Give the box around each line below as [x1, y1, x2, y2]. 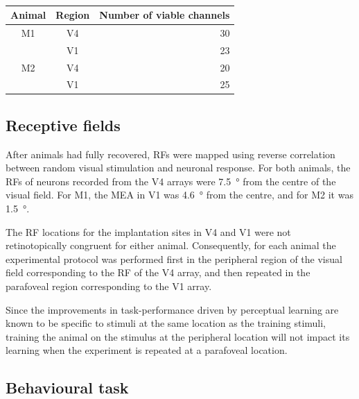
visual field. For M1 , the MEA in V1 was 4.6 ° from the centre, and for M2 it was [6, 187, 353, 202]
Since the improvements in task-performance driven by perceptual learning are [6, 302, 339, 316]
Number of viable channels [99, 8, 230, 22]
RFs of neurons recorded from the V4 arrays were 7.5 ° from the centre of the [6, 173, 336, 188]
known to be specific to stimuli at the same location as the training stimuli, [6, 316, 326, 330]
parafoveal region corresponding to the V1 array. [6, 279, 212, 294]
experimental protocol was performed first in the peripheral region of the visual [6, 251, 342, 266]
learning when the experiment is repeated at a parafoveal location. [6, 343, 288, 357]
